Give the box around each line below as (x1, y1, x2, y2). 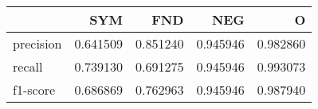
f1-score (13, 80, 56, 99)
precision (13, 34, 62, 53)
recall (13, 57, 43, 76)
